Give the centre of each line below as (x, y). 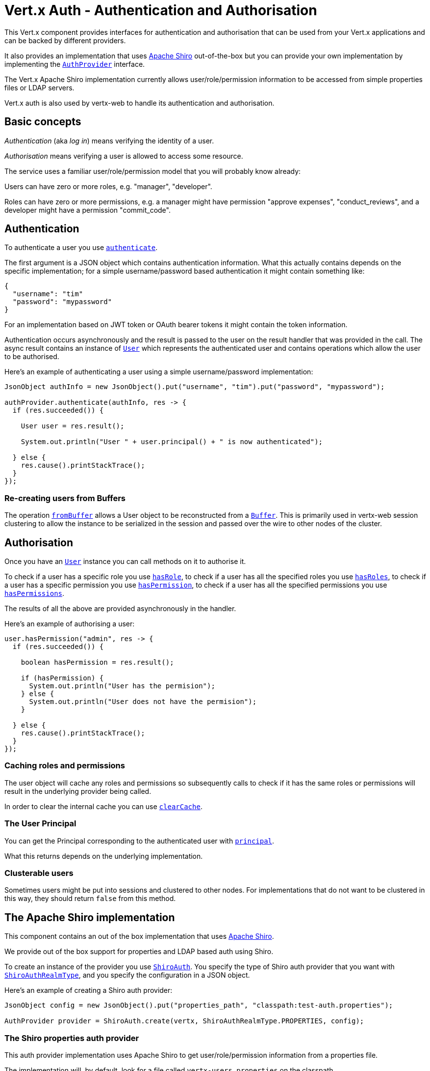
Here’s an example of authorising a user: (70, 624)
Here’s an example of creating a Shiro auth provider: (89, 990)
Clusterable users (39, 873)
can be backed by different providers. (65, 40)
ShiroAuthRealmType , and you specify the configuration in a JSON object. (127, 975)
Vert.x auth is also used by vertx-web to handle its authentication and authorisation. (139, 103)
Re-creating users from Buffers (65, 498)
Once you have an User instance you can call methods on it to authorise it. (125, 562)
